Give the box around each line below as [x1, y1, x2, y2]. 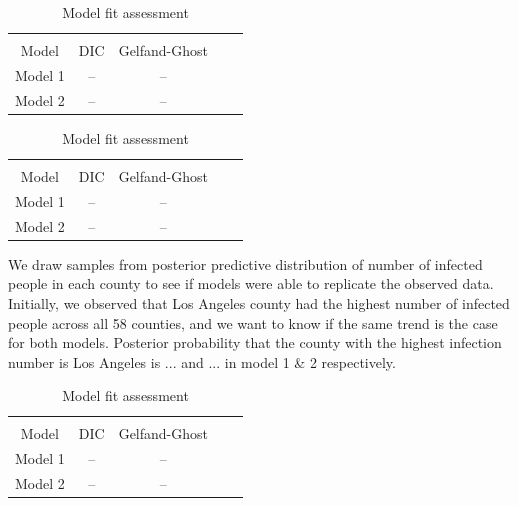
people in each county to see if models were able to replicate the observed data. [8, 273, 494, 294]
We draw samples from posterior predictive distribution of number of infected [8, 253, 483, 274]
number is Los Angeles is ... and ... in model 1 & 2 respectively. [8, 351, 396, 372]
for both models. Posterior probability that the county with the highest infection [8, 332, 502, 353]
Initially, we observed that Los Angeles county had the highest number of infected [8, 292, 510, 313]
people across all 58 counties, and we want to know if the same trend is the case [8, 312, 498, 333]
